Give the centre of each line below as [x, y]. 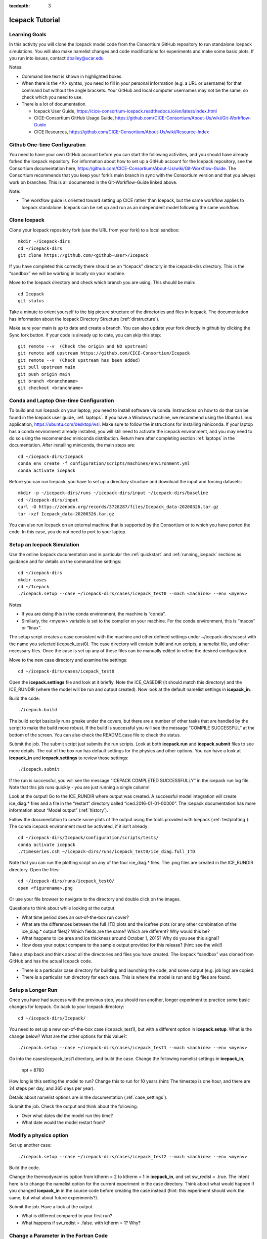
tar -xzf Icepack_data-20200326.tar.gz [66, 514]
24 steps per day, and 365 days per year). [52, 1088]
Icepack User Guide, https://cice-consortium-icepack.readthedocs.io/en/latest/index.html [125, 111]
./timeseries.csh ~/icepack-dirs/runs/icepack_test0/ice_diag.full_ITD [107, 852]
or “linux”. [31, 627]
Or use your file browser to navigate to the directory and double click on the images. [95, 899]
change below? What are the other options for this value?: [68, 1036]
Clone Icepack [27, 220]
